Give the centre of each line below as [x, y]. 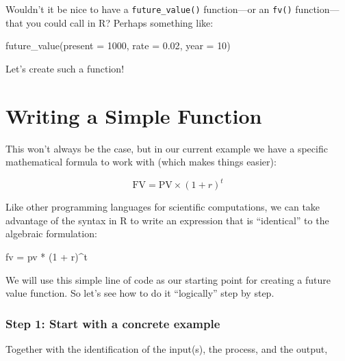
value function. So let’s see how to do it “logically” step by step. [140, 293]
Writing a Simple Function [134, 115]
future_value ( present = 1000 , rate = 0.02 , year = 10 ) [118, 45]
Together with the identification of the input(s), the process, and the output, [167, 349]
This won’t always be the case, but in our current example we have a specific [167, 148]
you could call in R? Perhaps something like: [120, 22]
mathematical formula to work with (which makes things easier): [141, 162]
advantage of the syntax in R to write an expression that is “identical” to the [167, 220]
